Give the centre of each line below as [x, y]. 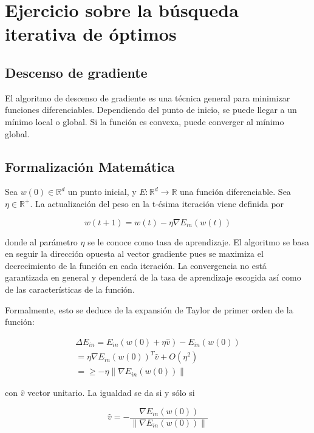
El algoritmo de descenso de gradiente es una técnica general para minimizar [148, 97]
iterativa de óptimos [91, 34]
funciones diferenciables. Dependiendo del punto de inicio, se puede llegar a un [151, 110]
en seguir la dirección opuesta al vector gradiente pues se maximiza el [134, 254]
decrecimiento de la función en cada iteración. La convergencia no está [136, 265]
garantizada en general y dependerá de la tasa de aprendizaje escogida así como [153, 277]
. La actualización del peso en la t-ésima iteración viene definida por [157, 203]
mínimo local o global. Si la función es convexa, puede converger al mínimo [145, 121]
